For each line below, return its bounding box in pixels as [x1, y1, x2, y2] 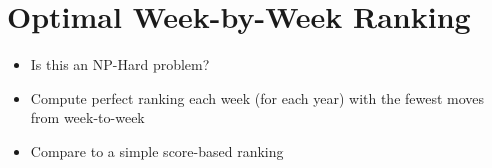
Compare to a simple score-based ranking [30, 140, 284, 161]
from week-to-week [30, 107, 145, 128]
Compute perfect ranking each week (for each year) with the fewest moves [30, 87, 485, 108]
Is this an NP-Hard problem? [30, 54, 210, 75]
